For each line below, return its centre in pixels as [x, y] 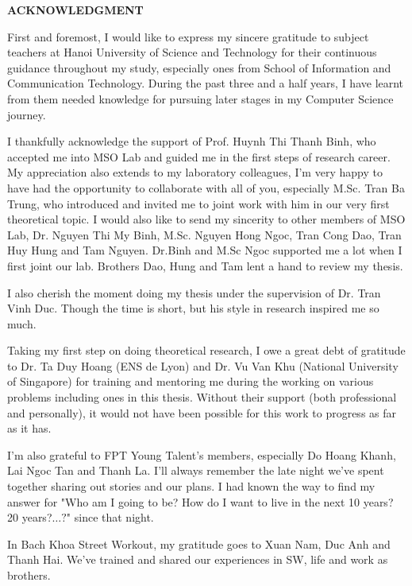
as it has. [29, 428]
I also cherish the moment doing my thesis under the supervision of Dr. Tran [194, 292]
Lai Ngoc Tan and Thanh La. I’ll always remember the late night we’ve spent [196, 470]
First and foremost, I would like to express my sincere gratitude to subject [188, 36]
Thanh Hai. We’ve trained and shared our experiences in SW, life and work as [198, 559]
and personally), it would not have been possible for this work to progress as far [202, 412]
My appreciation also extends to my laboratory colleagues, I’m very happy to [195, 172]
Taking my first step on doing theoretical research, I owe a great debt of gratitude [206, 350]
